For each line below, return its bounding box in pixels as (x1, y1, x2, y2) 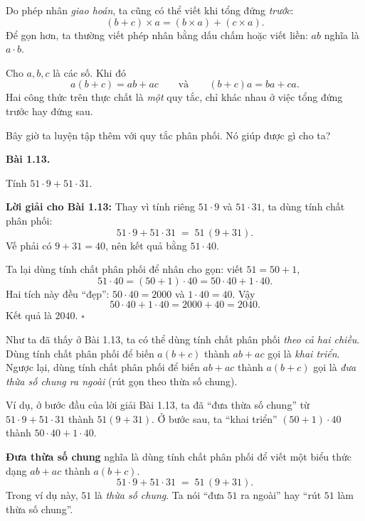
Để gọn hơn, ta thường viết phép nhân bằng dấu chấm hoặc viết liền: (6, 27, 308, 42)
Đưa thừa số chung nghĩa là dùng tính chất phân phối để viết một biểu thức (6, 449, 352, 464)
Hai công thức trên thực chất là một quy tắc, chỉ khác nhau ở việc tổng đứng (6, 90, 343, 104)
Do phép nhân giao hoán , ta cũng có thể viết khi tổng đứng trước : (6, 3, 294, 17)
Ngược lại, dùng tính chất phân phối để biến (6, 360, 200, 375)
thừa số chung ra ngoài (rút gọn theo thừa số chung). (6, 373, 238, 388)
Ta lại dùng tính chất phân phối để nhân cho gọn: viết (6, 262, 243, 276)
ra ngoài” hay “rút (240, 488, 322, 503)
